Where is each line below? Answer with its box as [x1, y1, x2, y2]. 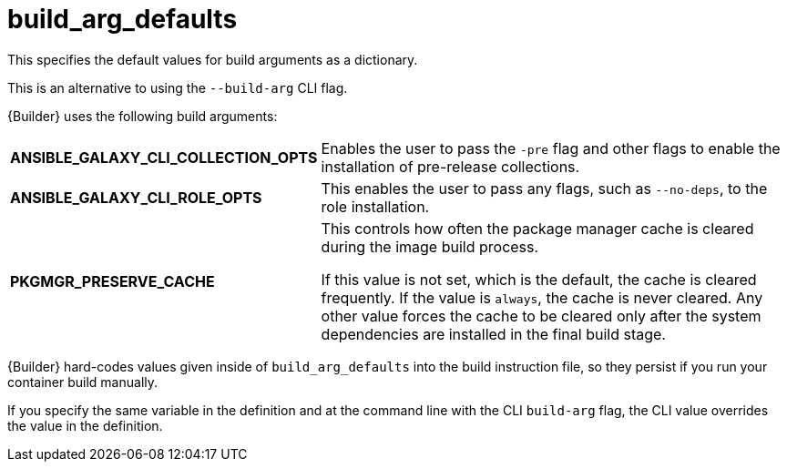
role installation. [321, 197, 430, 216]
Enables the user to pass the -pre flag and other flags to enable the [321, 138, 781, 158]
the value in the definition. [7, 417, 163, 433]
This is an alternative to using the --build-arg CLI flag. [7, 79, 348, 96]
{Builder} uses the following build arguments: [7, 107, 278, 124]
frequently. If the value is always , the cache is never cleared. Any [321, 288, 763, 307]
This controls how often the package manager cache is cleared [321, 219, 754, 238]
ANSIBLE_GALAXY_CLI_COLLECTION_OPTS [10, 148, 318, 167]
